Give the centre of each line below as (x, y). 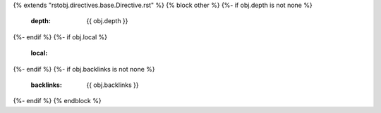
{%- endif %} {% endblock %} (57, 101)
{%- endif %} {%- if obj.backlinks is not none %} (84, 69)
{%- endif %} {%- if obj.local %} (60, 37)
